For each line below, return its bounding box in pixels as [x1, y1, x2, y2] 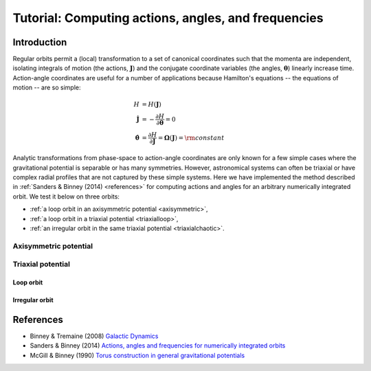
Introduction [12, 36, 67, 48]
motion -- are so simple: [12, 83, 81, 92]
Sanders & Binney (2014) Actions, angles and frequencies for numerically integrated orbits [30, 341, 286, 350]
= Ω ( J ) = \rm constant [158, 134, 225, 142]
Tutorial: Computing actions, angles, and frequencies [12, 10, 324, 25]
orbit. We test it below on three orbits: [12, 192, 120, 201]
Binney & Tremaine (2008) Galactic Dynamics [30, 332, 159, 340]
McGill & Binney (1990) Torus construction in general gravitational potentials [30, 351, 245, 359]
